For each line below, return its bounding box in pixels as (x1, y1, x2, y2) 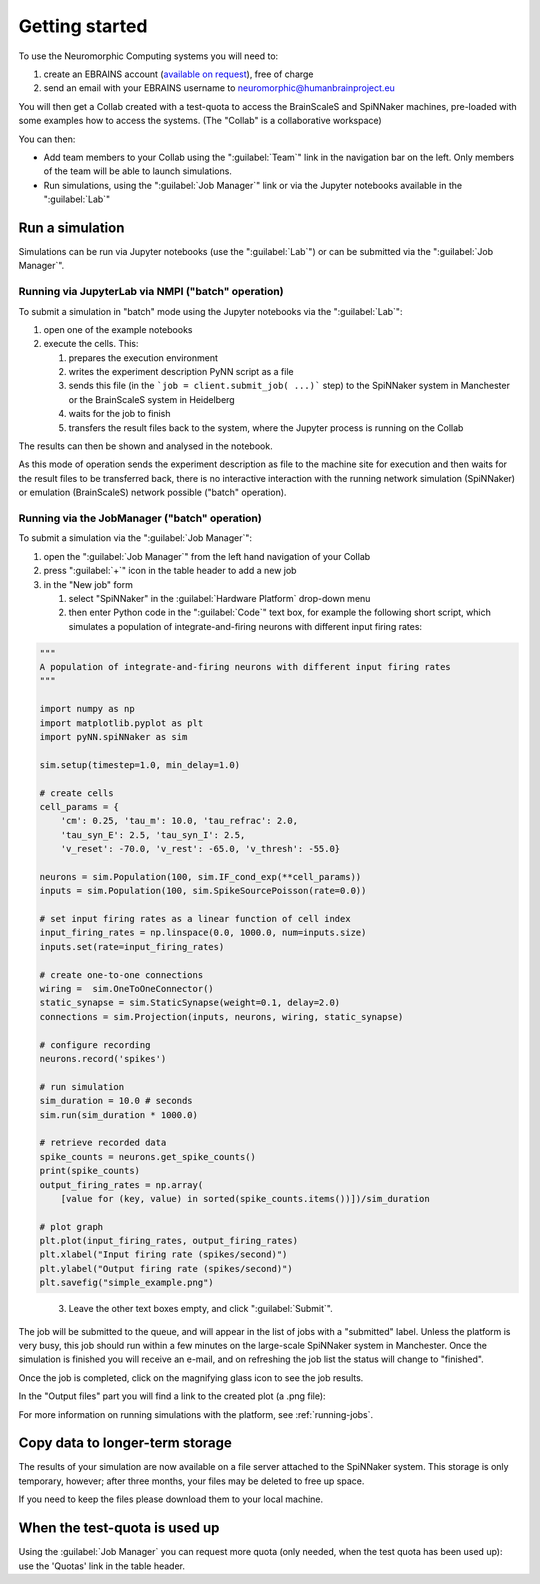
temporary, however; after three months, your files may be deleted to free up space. (18, 1475, 365, 1487)
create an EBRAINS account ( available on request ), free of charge (43, 68, 314, 80)
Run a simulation (18, 219, 125, 236)
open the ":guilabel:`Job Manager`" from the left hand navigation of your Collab (43, 550, 371, 562)
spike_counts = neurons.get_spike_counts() (39, 1151, 257, 1162)
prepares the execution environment (68, 351, 219, 364)
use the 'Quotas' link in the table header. (18, 1560, 185, 1572)
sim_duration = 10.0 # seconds (39, 1095, 194, 1107)
